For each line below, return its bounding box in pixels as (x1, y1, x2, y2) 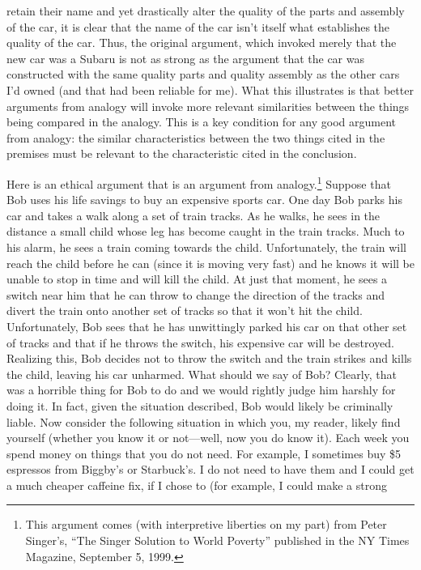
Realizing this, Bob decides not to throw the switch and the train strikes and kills (6, 350, 412, 367)
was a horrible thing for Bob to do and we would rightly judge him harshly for (6, 381, 396, 398)
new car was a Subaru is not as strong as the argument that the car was (6, 49, 364, 66)
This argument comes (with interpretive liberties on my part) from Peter (25, 516, 387, 533)
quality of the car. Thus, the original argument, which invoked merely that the (6, 34, 397, 51)
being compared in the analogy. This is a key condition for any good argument (6, 113, 396, 130)
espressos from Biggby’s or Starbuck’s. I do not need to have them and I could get (6, 461, 415, 478)
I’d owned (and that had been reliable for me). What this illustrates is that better (6, 81, 414, 98)
